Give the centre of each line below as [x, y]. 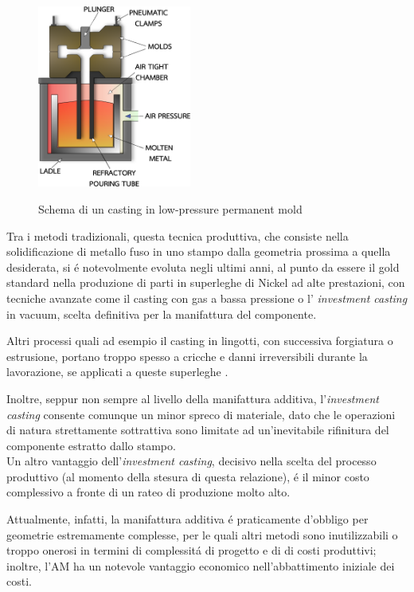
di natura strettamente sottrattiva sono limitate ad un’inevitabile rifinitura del [198, 430]
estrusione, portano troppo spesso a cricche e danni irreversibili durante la [187, 356]
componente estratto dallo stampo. [91, 445]
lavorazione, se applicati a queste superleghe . [117, 372]
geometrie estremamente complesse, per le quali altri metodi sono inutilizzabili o [202, 534]
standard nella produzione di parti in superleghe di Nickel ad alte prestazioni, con [206, 282]
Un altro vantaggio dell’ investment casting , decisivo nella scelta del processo [191, 461]
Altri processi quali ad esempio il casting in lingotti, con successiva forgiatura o [200, 341]
